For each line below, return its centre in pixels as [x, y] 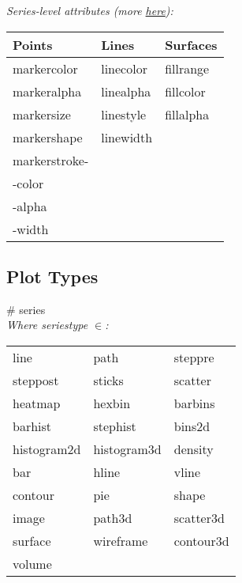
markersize [42, 114]
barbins [194, 403]
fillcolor [185, 91]
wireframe [121, 540]
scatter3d [199, 517]
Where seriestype [47, 325]
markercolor [45, 68]
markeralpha [47, 91]
